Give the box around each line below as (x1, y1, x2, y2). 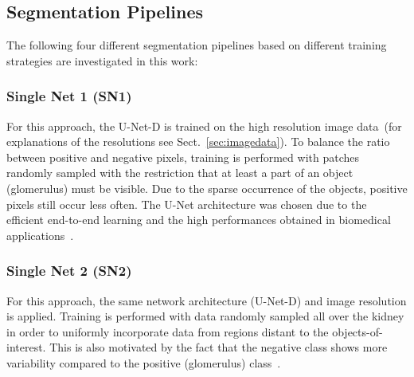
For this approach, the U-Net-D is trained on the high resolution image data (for (6, 117, 402, 134)
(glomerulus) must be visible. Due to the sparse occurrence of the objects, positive (6, 179, 408, 196)
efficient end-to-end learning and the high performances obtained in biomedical (6, 211, 391, 228)
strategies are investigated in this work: (6, 52, 198, 69)
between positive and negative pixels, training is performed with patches (6, 148, 359, 165)
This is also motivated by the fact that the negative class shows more (49, 339, 388, 355)
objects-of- (332, 323, 383, 340)
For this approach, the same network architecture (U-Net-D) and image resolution (6, 292, 407, 308)
